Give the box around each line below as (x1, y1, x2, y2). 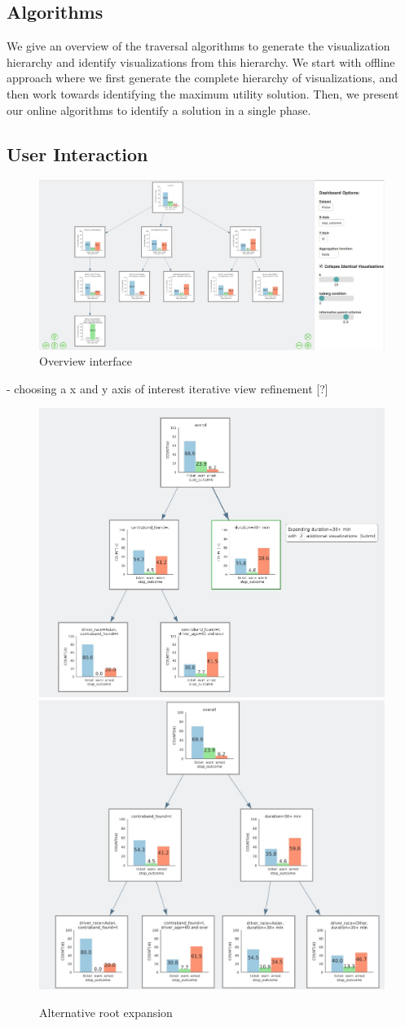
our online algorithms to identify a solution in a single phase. (7, 101, 311, 118)
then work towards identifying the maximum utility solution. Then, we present (7, 85, 399, 102)
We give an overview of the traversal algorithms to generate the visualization (7, 37, 390, 55)
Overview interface (39, 353, 133, 370)
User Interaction (7, 141, 148, 166)
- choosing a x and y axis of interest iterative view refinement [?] (7, 379, 328, 397)
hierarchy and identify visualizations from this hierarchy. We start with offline (7, 53, 395, 70)
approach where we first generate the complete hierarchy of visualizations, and (7, 69, 398, 86)
